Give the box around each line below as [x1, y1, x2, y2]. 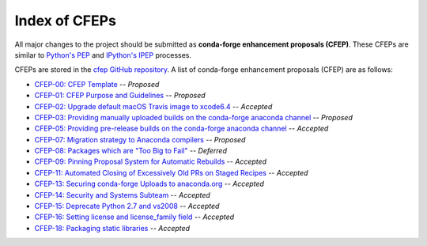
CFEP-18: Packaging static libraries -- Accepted [34, 223, 190, 233]
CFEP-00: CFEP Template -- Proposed [34, 79, 160, 89]
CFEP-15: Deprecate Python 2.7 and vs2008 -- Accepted [34, 202, 220, 211]
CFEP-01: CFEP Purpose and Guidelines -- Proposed [34, 91, 206, 100]
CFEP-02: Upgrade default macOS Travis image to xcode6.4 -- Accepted [34, 101, 273, 111]
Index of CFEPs [14, 12, 116, 29]
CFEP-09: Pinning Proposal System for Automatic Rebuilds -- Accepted [34, 157, 267, 166]
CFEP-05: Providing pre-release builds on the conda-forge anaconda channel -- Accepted [34, 123, 329, 134]
